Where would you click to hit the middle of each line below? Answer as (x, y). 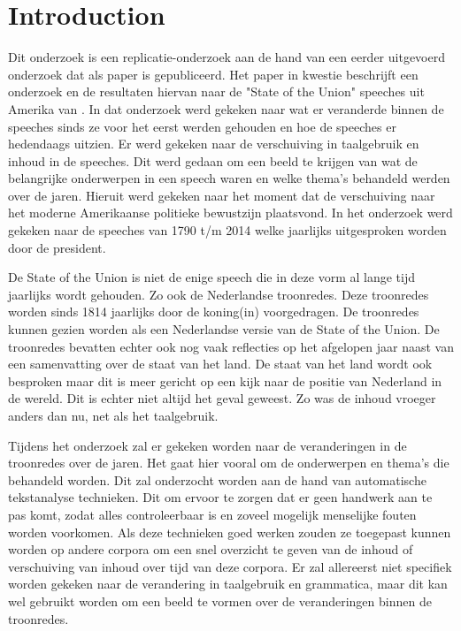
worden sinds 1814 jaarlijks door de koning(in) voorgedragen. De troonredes (214, 312)
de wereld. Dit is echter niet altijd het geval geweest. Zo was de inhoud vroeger (222, 398)
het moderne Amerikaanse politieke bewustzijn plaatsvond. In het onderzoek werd (230, 213)
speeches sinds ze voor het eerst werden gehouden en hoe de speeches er (202, 126)
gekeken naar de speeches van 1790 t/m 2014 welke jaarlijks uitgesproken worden (227, 230)
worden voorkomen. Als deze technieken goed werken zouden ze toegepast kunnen (230, 532)
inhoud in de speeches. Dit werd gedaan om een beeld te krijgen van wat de (213, 160)
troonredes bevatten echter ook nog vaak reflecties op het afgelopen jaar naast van (231, 346)
